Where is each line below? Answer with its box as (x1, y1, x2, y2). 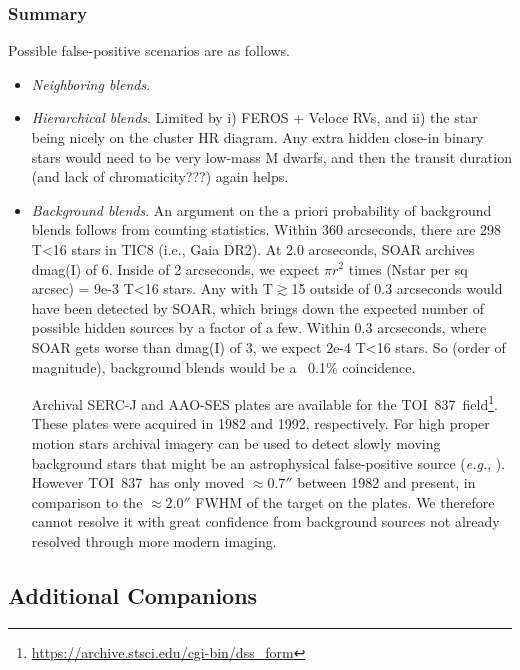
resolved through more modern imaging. (31, 530, 277, 551)
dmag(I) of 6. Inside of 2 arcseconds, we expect (31, 258, 320, 279)
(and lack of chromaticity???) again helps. (31, 166, 289, 187)
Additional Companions (8, 579, 258, 610)
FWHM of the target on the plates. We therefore (195, 491, 495, 512)
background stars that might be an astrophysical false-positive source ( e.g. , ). (31, 452, 506, 473)
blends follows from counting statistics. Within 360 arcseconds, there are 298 (31, 219, 502, 240)
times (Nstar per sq (348, 258, 468, 279)
